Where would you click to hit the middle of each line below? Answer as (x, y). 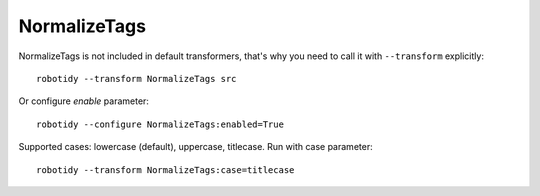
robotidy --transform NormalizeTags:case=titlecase (165, 169)
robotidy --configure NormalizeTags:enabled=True (160, 124)
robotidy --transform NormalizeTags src (136, 78)
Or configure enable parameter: (84, 101)
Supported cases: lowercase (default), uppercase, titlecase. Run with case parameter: (196, 147)
